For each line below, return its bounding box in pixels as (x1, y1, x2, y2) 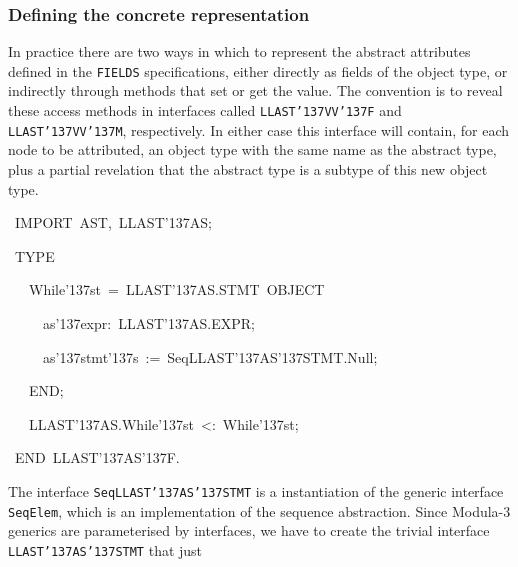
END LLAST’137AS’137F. (14, 447, 180, 468)
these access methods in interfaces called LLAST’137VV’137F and (8, 100, 402, 121)
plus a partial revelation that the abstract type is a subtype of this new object (8, 158, 488, 179)
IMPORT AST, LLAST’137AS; (14, 212, 212, 233)
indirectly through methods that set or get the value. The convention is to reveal (8, 80, 503, 101)
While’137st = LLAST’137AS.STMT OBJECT (28, 279, 325, 300)
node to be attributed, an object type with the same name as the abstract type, (8, 139, 497, 160)
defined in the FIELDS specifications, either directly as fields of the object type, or (8, 60, 508, 81)
